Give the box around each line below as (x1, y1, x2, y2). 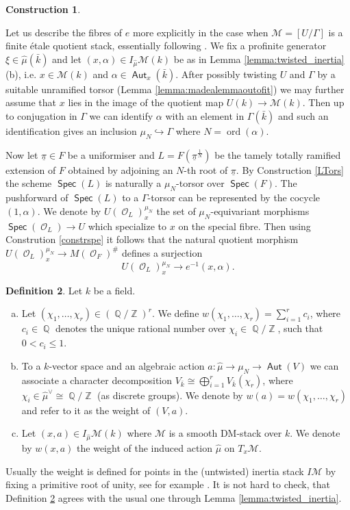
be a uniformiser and (67, 147, 155, 162)
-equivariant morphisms (210, 203, 310, 218)
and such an (277, 108, 329, 123)
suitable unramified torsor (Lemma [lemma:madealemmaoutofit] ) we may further (5, 81, 345, 96)
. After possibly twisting (175, 66, 277, 81)
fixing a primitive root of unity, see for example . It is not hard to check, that (5, 477, 330, 492)
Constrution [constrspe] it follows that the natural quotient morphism (5, 232, 299, 246)
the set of (156, 203, 196, 218)
